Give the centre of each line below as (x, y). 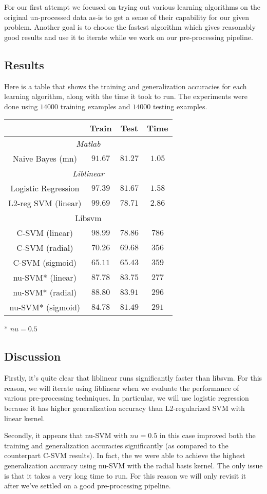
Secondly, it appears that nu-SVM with (66, 435)
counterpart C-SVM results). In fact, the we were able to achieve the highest (125, 455)
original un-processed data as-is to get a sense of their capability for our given (127, 17)
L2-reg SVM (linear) (45, 203)
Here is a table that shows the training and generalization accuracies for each (126, 86)
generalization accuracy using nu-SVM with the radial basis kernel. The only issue (133, 465)
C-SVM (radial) (45, 248)
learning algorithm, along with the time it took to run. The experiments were (126, 96)
